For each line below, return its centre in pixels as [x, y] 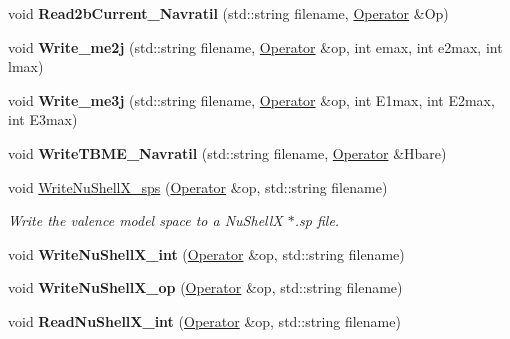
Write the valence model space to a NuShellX [145, 220]
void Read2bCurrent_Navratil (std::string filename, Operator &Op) [228, 13]
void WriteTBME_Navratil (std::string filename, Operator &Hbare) [227, 152]
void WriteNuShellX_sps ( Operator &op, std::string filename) [198, 186]
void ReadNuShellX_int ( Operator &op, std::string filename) [204, 320]
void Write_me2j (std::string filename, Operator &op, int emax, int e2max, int [255, 46]
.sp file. [317, 220]
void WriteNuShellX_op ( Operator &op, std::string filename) [205, 287]
